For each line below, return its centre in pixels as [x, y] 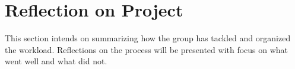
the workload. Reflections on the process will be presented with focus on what [147, 49]
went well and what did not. [56, 61]
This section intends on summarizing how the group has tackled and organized [148, 38]
